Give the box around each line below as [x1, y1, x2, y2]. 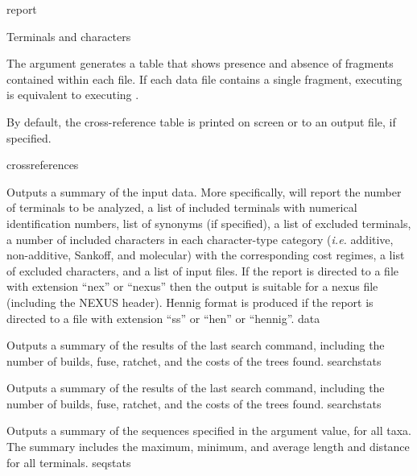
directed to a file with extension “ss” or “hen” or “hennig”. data [6, 309, 320, 326]
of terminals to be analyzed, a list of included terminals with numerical [6, 199, 357, 216]
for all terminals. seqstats [6, 453, 131, 470]
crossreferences [6, 156, 79, 173]
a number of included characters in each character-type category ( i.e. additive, [6, 230, 394, 247]
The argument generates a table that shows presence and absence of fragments [6, 55, 394, 72]
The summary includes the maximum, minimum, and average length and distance [6, 438, 410, 455]
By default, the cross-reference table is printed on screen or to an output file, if [6, 113, 396, 130]
